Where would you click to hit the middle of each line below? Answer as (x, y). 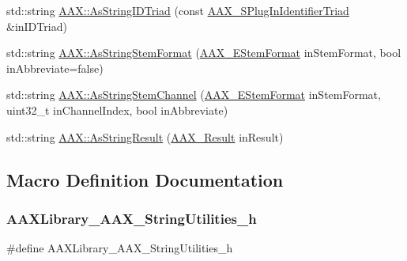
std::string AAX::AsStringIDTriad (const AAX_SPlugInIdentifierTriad (178, 10)
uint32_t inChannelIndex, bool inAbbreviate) (117, 110)
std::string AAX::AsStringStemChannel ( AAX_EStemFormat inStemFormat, (194, 95)
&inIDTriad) (37, 26)
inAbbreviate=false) (55, 68)
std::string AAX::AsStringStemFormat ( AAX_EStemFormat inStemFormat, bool (204, 53)
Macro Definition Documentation (145, 179)
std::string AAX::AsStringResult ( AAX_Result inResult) (145, 136)
